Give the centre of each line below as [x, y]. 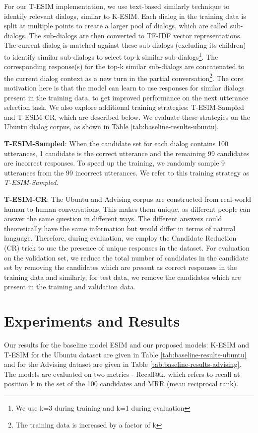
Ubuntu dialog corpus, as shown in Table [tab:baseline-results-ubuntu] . [111, 127]
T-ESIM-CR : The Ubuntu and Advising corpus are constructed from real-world [128, 199]
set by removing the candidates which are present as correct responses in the [121, 267]
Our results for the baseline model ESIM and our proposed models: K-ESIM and [127, 345]
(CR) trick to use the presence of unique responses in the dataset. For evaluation [127, 247]
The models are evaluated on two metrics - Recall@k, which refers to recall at [122, 374]
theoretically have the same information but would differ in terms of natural [120, 228]
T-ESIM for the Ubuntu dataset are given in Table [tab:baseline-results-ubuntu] [125, 354]
